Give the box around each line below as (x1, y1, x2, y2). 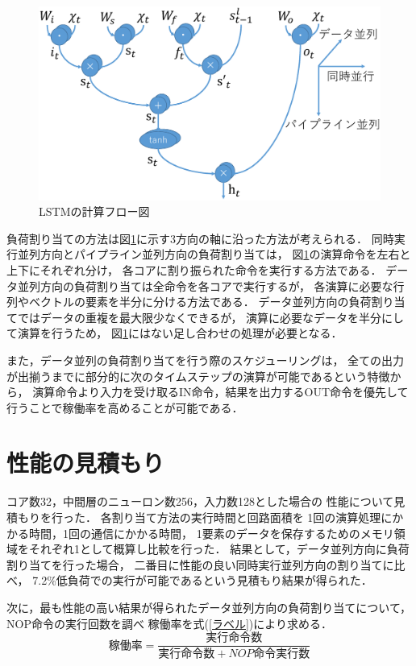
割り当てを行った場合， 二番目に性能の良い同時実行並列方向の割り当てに (6, 556, 394, 573)
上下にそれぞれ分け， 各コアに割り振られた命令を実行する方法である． (6, 261, 382, 278)
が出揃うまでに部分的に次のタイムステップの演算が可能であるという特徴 (6, 367, 390, 384)
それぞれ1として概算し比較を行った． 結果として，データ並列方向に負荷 (28, 540, 410, 557)
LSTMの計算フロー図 (39, 203, 150, 220)
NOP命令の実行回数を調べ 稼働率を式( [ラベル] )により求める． (6, 614, 333, 631)
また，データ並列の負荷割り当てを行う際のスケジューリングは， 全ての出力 (6, 351, 405, 368)
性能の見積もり (6, 446, 165, 479)
